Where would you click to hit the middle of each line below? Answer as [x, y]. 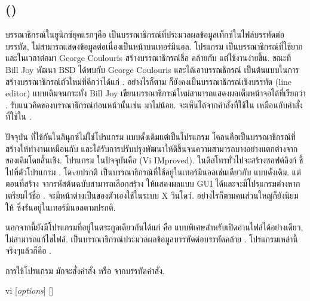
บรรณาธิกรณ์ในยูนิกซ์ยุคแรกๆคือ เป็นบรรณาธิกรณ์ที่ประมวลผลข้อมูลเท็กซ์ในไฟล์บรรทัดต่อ [145, 34]
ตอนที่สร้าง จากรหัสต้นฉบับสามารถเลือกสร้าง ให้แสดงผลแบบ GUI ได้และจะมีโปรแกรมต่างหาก [153, 183]
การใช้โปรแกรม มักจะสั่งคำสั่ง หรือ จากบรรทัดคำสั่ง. [85, 270]
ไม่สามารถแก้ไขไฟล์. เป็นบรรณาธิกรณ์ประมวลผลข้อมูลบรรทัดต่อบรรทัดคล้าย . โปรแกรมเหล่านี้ [152, 238]
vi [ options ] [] [30, 291]
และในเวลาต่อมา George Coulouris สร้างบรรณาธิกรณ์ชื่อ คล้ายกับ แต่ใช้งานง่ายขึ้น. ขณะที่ [148, 58]
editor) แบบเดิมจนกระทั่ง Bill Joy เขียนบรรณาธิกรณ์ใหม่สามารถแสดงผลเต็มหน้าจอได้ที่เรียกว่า [156, 93]
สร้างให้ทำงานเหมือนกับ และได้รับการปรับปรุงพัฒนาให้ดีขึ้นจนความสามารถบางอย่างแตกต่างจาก [152, 148]
